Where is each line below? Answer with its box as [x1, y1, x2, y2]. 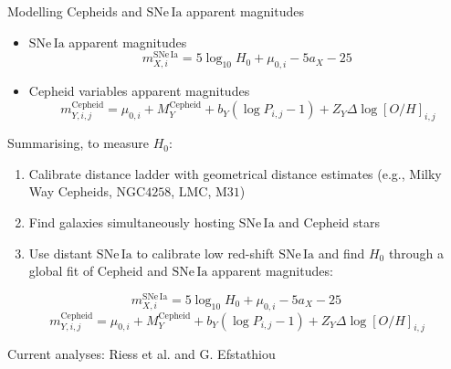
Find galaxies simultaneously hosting [28, 213, 236, 232]
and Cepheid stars [278, 213, 380, 232]
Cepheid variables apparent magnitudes [28, 81, 250, 100]
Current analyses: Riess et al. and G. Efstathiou [7, 344, 276, 364]
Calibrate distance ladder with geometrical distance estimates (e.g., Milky [28, 163, 442, 183]
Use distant [28, 243, 93, 262]
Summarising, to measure [7, 133, 150, 153]
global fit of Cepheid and [28, 261, 168, 280]
